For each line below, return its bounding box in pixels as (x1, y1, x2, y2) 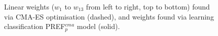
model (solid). (77, 21, 120, 31)
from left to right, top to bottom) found (86, 1, 210, 11)
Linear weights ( (4, 1, 55, 11)
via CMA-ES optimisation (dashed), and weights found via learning (4, 11, 214, 21)
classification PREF (4, 21, 65, 31)
